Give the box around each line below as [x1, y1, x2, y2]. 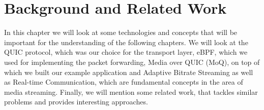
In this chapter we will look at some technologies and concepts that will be [4, 27, 238, 38]
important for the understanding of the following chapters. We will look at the [4, 36, 248, 47]
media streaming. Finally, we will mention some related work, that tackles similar [4, 86, 258, 97]
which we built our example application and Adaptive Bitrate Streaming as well [4, 66, 253, 77]
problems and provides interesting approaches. [4, 96, 148, 107]
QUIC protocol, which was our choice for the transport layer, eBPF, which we [4, 47, 248, 57]
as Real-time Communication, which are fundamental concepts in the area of [4, 77, 243, 87]
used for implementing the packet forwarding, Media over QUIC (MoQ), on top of [4, 56, 260, 67]
